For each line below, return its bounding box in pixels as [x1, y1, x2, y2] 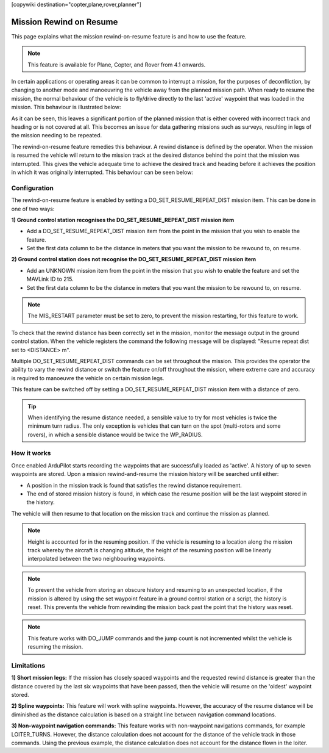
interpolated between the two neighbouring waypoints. [27, 555, 166, 563]
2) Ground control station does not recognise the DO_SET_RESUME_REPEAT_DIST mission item [11, 256, 256, 263]
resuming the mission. [27, 643, 83, 650]
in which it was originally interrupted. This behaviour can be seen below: [11, 168, 193, 176]
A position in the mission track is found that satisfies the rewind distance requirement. [26, 481, 242, 489]
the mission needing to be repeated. [11, 132, 102, 139]
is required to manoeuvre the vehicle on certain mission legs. [11, 374, 164, 381]
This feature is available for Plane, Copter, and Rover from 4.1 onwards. [27, 61, 206, 68]
